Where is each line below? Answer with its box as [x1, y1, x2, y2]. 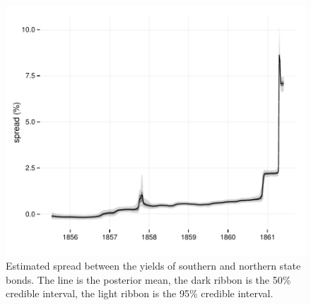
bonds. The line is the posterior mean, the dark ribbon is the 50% [6, 272, 291, 287]
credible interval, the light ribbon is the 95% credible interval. [6, 286, 274, 301]
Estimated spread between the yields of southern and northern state [6, 258, 301, 272]
